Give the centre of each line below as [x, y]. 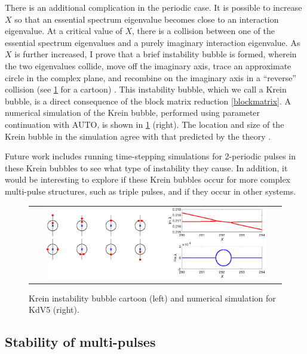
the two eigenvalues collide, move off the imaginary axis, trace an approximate [148, 65]
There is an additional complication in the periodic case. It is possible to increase [153, 7]
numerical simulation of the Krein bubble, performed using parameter [133, 113]
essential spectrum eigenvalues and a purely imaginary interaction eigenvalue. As [153, 42]
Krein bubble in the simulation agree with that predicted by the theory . [138, 136]
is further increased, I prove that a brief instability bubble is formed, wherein [156, 54]
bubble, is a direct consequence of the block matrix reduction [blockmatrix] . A [148, 101]
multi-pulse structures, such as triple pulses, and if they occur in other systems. [151, 191]
